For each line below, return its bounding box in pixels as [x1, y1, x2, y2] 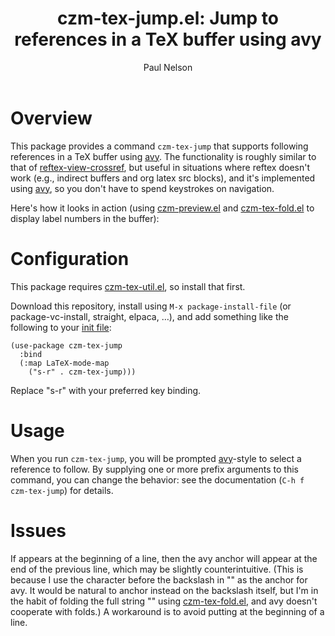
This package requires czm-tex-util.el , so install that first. [10, 280, 246, 292]
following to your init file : [10, 321, 112, 333]
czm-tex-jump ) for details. [10, 484, 114, 496]
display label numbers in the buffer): [10, 212, 160, 224]
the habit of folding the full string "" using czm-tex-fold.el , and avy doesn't [10, 595, 318, 607]
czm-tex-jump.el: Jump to [56, 7, 280, 30]
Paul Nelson [143, 61, 193, 73]
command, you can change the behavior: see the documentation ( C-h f [10, 473, 305, 486]
